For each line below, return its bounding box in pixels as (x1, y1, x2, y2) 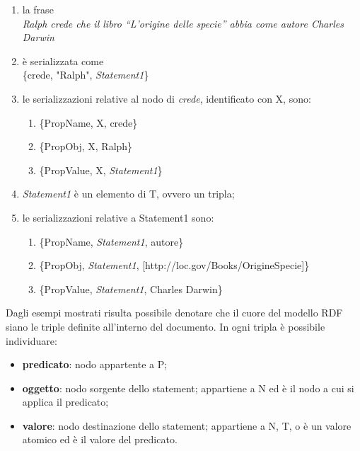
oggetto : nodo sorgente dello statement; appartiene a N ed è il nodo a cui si (22, 380, 354, 395)
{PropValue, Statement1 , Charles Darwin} (39, 281, 223, 296)
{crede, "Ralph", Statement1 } (22, 67, 149, 82)
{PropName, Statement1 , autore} (39, 234, 184, 249)
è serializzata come (22, 53, 104, 68)
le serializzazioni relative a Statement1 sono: (22, 210, 214, 224)
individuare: (6, 333, 57, 348)
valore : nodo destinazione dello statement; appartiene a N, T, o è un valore (22, 418, 352, 433)
